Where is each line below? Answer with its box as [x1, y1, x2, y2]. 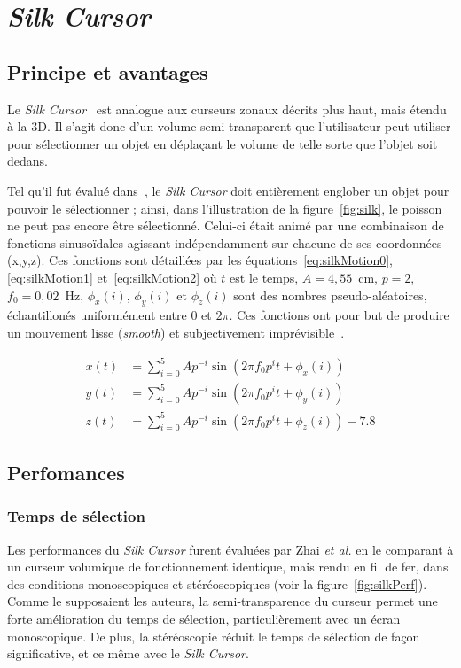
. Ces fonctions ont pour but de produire [229, 306, 449, 324]
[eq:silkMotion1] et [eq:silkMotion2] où [7, 268, 217, 286]
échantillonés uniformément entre [7, 306, 187, 324]
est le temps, [230, 268, 299, 286]
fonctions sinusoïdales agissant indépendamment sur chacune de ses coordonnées [7, 233, 442, 252]
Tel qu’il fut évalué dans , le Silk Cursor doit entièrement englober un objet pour [7, 181, 449, 199]
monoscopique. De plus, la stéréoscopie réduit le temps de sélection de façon [7, 626, 420, 645]
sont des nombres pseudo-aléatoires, [233, 285, 427, 304]
